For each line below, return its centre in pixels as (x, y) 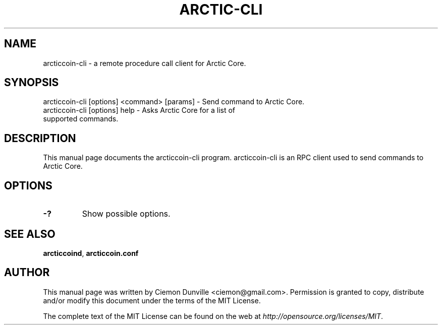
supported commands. (81, 119)
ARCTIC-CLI (221, 10)
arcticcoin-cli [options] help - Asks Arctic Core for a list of (139, 110)
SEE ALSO (30, 234)
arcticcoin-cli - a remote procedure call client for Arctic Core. (145, 63)
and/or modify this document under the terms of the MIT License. (152, 300)
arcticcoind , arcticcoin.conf (91, 253)
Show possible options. (126, 214)
